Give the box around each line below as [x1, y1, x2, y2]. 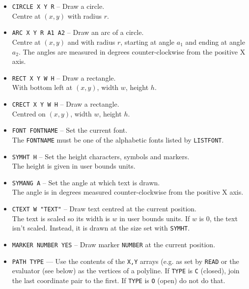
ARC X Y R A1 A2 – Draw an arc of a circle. [12, 27, 144, 37]
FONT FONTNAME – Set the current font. [12, 125, 128, 135]
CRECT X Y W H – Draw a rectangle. [12, 98, 119, 109]
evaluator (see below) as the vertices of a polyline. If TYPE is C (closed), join [12, 265, 240, 276]
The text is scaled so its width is [12, 213, 110, 223]
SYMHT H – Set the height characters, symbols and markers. [12, 151, 190, 161]
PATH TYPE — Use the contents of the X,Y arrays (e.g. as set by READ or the [12, 256, 239, 266]
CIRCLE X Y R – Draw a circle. [12, 1, 105, 11]
